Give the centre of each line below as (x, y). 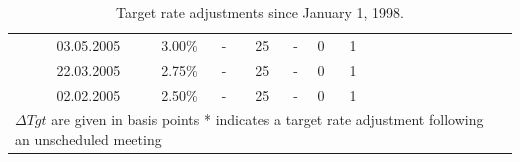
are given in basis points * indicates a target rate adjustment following (267, 119)
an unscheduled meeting (88, 138)
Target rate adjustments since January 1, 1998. (260, 12)
